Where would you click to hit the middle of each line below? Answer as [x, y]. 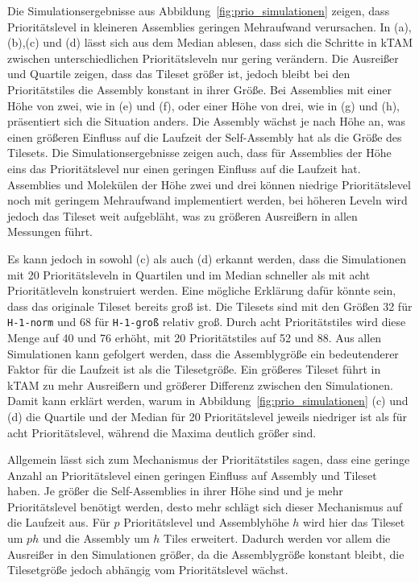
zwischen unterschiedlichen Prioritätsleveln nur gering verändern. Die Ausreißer [203, 58]
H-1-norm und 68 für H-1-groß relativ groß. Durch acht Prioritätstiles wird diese [207, 322]
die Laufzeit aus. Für [59, 522]
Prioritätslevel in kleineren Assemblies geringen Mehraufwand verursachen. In [199, 26]
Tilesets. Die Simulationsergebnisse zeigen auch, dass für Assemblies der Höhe [199, 153]
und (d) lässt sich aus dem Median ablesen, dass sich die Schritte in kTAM [228, 42]
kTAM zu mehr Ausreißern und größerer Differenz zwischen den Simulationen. [200, 385]
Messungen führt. [50, 232]
